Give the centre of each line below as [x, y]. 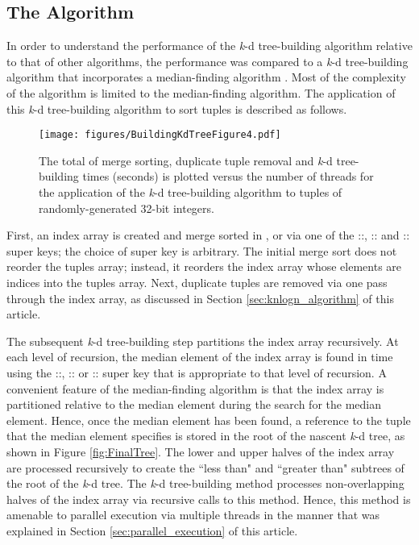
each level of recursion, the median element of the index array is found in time [200, 357]
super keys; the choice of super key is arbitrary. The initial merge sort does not [202, 250]
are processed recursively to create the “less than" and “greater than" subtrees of [205, 467]
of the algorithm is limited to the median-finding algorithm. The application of [201, 92]
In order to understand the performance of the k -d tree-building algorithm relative [209, 46]
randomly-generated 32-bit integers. [127, 208]
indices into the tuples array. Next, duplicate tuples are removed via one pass [197, 282]
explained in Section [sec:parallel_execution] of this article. [152, 530]
